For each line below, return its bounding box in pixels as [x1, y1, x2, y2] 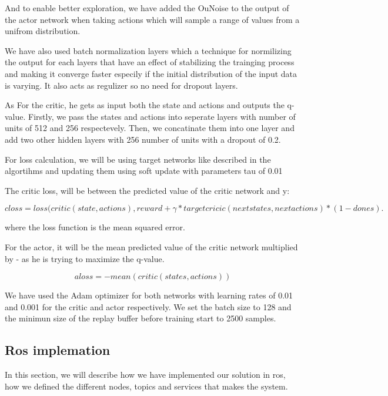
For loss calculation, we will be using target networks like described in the [5, 153, 271, 165]
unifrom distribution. [5, 25, 81, 37]
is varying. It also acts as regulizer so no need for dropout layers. [5, 79, 238, 91]
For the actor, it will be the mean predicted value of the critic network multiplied [5, 240, 298, 253]
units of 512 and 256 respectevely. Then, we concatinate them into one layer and [5, 122, 295, 134]
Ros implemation [5, 341, 111, 359]
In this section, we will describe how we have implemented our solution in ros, [5, 368, 286, 381]
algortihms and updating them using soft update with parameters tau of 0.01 [5, 165, 283, 177]
